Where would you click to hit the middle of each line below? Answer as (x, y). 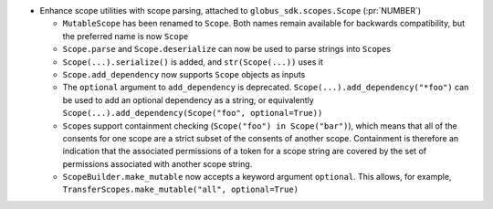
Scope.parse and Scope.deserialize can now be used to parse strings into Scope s (227, 49)
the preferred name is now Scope (126, 36)
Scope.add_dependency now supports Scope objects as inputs (184, 74)
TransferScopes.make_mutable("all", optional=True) (181, 190)
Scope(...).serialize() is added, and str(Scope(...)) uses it (193, 62)
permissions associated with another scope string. (157, 163)
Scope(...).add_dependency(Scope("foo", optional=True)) (193, 113)
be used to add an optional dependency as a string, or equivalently (188, 99)
